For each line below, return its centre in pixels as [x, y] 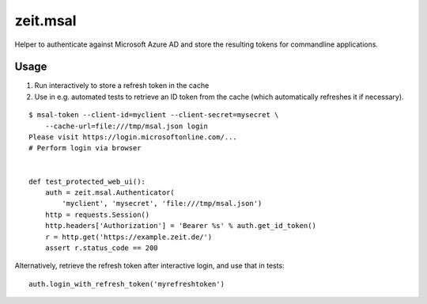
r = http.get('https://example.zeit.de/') [128, 237]
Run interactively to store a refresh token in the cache [122, 85]
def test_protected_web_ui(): [87, 181]
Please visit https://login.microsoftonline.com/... [133, 137]
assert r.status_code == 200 [101, 248]
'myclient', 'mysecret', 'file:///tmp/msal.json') [162, 203]
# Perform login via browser [85, 148]
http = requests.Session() [97, 215]
